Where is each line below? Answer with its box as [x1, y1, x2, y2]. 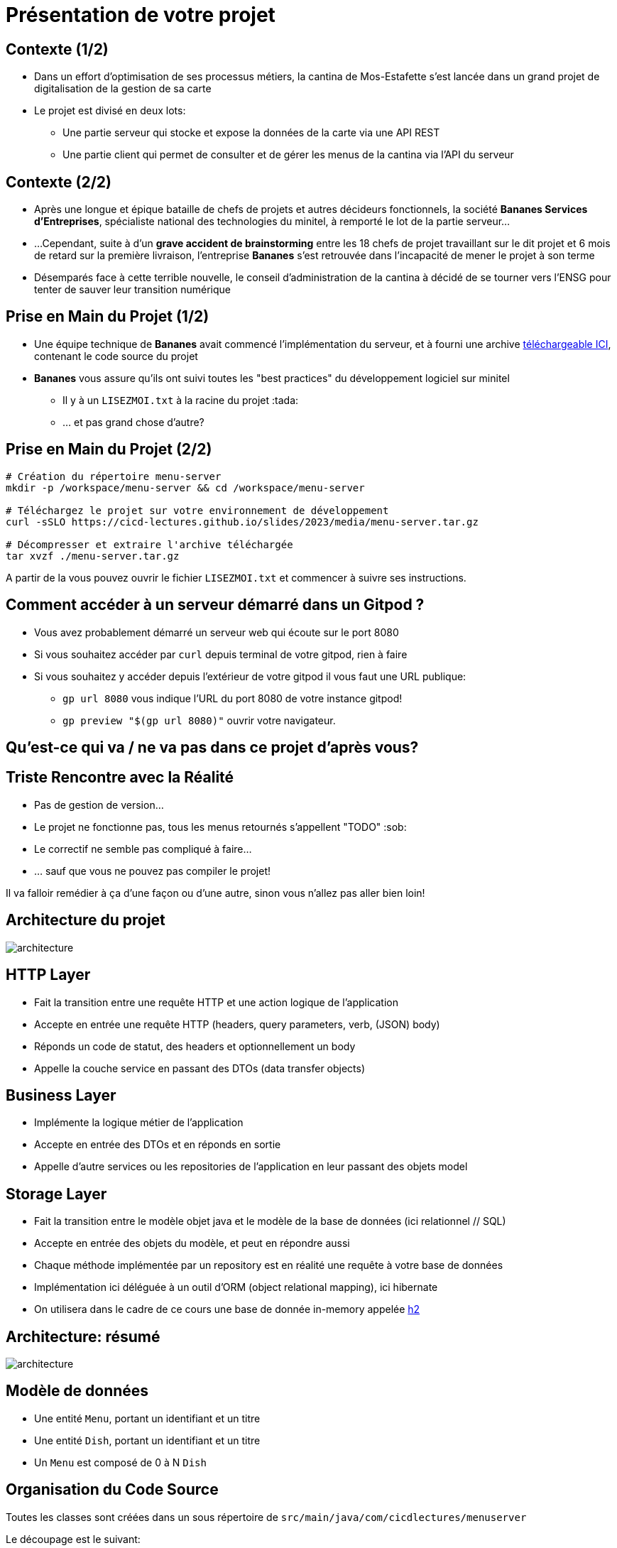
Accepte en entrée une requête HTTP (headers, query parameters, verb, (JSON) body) [34, 1018, 440, 1030]
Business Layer [6, 1086, 116, 1104]
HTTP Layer [6, 966, 91, 984]
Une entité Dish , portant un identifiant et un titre [34, 1434, 261, 1446]
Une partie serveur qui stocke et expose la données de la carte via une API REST [62, 126, 440, 139]
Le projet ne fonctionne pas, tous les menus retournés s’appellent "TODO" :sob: [34, 820, 407, 833]
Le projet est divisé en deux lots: [34, 104, 186, 117]
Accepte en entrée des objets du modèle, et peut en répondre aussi [34, 1237, 350, 1250]
